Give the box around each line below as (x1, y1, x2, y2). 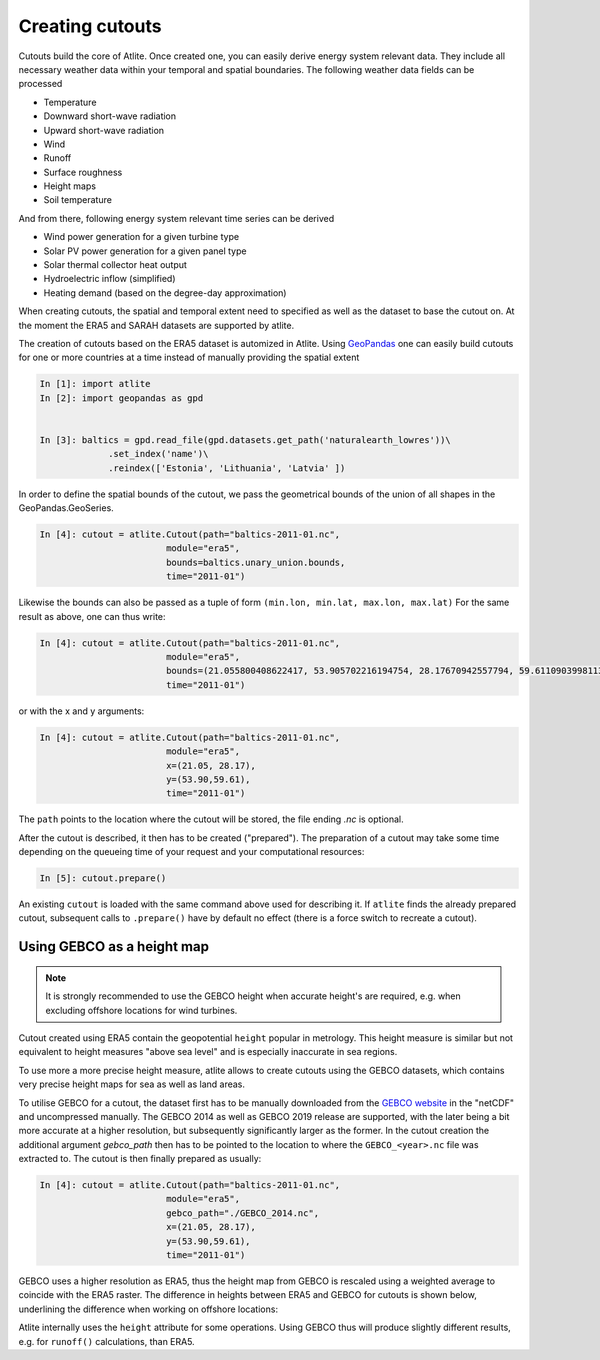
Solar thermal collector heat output (43, 259, 187, 271)
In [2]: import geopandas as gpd (39, 392, 204, 404)
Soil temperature (43, 194, 112, 206)
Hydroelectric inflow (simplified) (43, 273, 176, 285)
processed (18, 78, 63, 90)
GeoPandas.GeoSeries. (18, 502, 114, 514)
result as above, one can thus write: (18, 610, 166, 622)
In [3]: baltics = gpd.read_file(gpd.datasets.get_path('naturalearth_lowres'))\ (39, 434, 452, 445)
